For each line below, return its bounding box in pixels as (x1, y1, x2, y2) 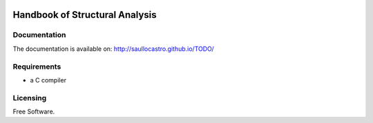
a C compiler (30, 76, 67, 84)
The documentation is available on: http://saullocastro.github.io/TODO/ (12, 45, 214, 53)
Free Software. (12, 107, 55, 116)
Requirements (12, 62, 61, 71)
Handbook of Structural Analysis (12, 9, 157, 21)
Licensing (12, 93, 47, 102)
